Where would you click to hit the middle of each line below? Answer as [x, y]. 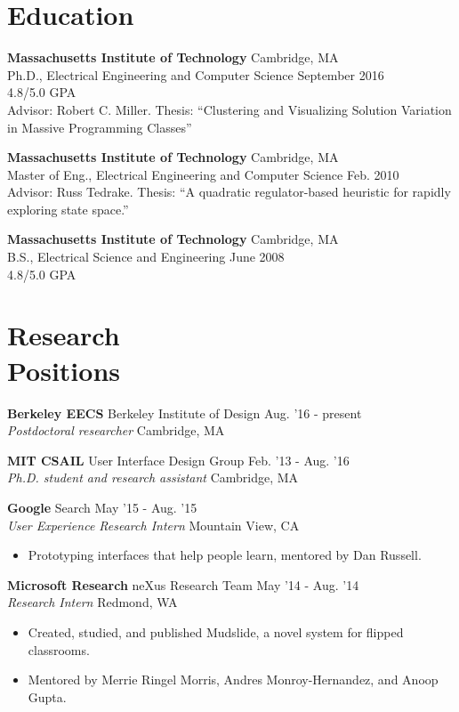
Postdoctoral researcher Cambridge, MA [116, 430]
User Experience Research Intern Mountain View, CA [153, 525]
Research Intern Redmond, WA [93, 602]
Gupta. [47, 696]
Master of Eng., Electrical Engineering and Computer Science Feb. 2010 [203, 174]
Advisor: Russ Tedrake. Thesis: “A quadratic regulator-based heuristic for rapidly [229, 192]
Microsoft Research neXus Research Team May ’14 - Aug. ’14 [183, 584]
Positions [64, 370]
